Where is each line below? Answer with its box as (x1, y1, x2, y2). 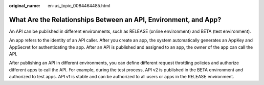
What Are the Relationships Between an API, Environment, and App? (9, 15, 221, 24)
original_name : (9, 3, 41, 8)
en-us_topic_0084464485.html (47, 3, 110, 8)
